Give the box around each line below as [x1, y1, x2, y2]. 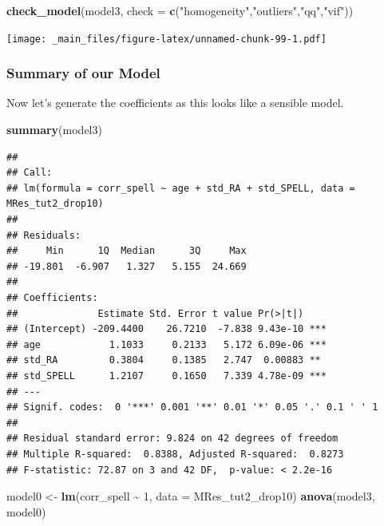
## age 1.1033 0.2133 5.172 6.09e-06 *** [6, 338, 327, 350]
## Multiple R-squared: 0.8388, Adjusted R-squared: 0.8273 [6, 448, 344, 460]
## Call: [6, 167, 53, 179]
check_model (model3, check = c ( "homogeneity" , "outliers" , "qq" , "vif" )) [6, 2, 354, 18]
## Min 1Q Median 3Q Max [6, 245, 247, 257]
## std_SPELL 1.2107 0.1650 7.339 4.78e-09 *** [6, 370, 327, 382]
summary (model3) [6, 121, 102, 138]
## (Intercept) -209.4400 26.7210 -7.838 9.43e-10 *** [6, 323, 327, 335]
